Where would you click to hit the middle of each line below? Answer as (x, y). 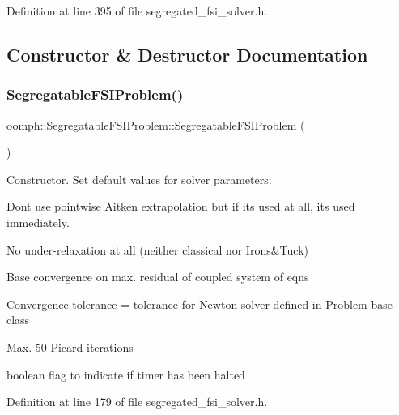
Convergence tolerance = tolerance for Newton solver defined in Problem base (199, 304)
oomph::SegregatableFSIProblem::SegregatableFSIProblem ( (156, 124)
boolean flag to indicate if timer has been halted (126, 374)
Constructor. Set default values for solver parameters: (139, 179)
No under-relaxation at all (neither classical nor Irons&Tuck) (158, 249)
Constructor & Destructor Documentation (187, 54)
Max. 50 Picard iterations (70, 347)
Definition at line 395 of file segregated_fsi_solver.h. (137, 11)
